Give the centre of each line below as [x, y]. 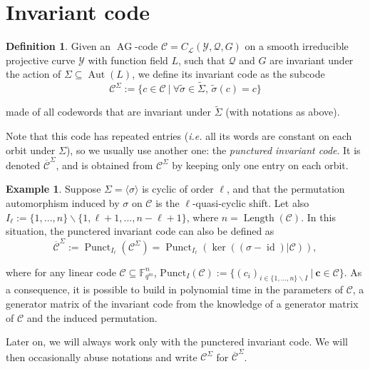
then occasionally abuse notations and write [102, 357]
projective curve [41, 60]
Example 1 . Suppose [53, 189]
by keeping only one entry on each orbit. [260, 165]
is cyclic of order [178, 189]
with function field [128, 60]
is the [168, 203]
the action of [34, 74]
